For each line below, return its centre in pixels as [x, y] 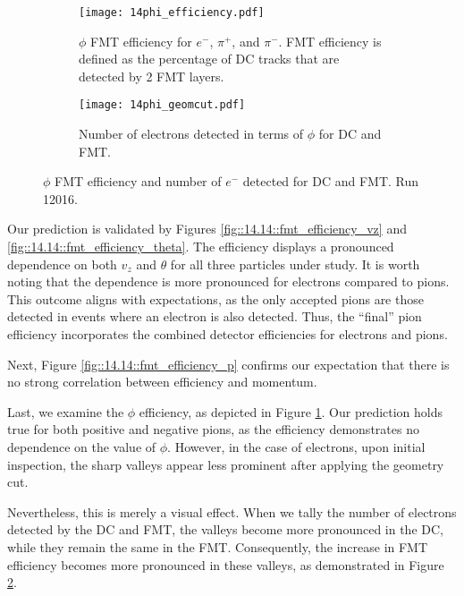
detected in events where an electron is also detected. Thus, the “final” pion [215, 316]
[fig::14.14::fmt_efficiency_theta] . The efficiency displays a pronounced [201, 247]
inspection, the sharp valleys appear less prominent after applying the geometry [226, 464]
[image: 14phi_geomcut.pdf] [162, 105]
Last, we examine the [66, 411]
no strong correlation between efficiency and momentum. [162, 382]
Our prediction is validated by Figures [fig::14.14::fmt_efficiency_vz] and [207, 229]
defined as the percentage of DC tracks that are [209, 59]
